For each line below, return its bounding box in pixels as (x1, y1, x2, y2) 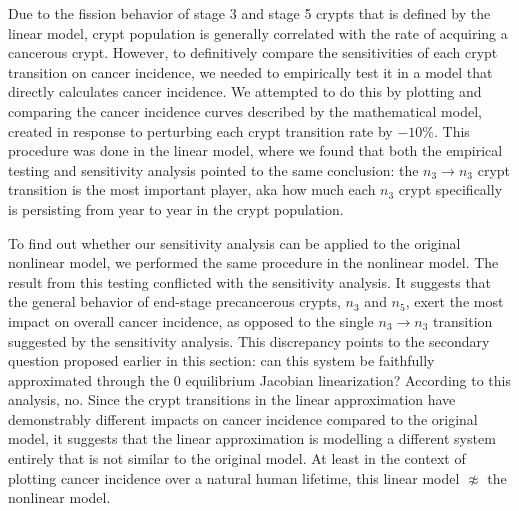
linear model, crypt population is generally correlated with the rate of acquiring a (8, 22, 508, 43)
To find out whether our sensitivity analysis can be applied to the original (8, 232, 461, 253)
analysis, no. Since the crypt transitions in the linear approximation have (8, 389, 456, 410)
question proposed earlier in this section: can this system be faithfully (8, 350, 435, 371)
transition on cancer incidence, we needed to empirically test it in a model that (8, 61, 493, 82)
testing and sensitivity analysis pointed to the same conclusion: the (8, 159, 419, 180)
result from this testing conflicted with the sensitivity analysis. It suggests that (8, 271, 492, 292)
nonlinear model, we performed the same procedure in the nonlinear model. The (8, 252, 499, 273)
